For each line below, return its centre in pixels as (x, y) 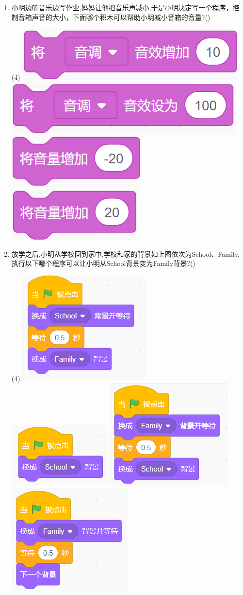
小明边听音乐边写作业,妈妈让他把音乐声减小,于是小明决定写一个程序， (122, 7)
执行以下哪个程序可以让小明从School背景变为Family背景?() (103, 263)
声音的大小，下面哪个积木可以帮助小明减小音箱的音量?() (121, 17)
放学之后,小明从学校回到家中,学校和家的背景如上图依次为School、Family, (125, 254)
